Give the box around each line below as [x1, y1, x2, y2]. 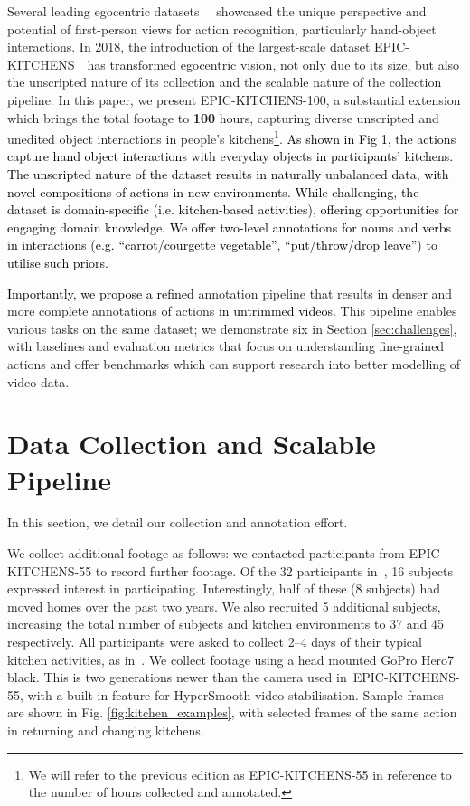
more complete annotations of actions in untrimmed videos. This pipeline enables [7, 301, 457, 320]
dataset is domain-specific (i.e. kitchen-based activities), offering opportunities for [7, 200, 459, 219]
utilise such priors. [7, 252, 108, 271]
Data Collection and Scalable [7, 425, 376, 462]
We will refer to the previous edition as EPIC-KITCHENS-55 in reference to [28, 764, 452, 783]
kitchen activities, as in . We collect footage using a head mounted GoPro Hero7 [7, 650, 455, 669]
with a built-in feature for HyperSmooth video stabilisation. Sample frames [27, 685, 444, 704]
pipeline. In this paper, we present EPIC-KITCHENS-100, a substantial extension [7, 90, 461, 109]
